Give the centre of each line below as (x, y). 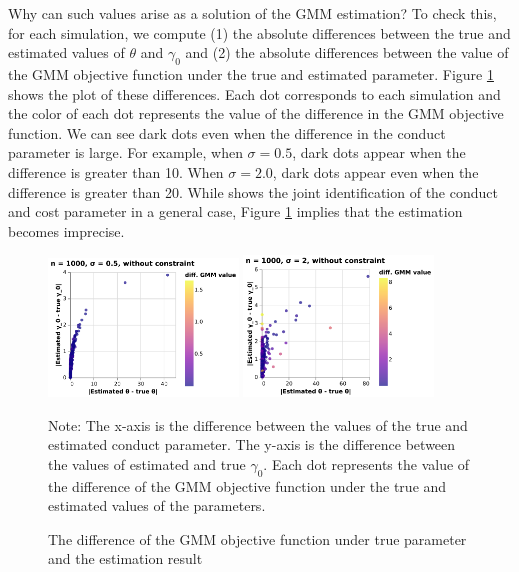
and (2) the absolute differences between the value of (347, 52)
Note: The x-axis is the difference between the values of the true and (258, 424)
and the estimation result (125, 558)
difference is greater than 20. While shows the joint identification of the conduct (253, 191)
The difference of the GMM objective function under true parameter (257, 538)
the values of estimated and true (147, 463)
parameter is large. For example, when (125, 152)
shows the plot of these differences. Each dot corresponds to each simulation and (254, 93)
